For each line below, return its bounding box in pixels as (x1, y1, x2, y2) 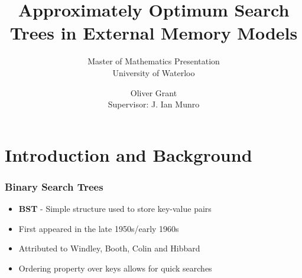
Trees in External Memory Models (9, 21, 298, 45)
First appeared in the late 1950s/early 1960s (18, 222, 179, 234)
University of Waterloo (112, 66, 195, 79)
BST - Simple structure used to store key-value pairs (18, 202, 212, 215)
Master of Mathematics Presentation (87, 55, 220, 67)
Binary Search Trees (5, 179, 103, 194)
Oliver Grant (130, 86, 177, 99)
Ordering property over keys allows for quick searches (18, 261, 212, 274)
